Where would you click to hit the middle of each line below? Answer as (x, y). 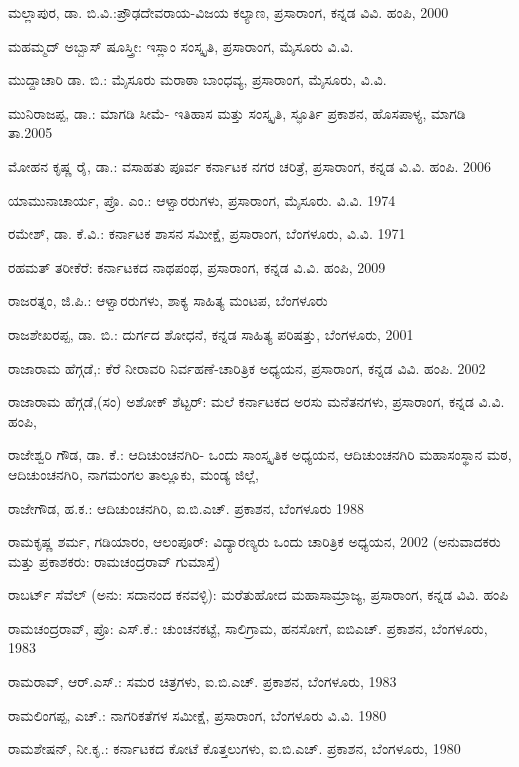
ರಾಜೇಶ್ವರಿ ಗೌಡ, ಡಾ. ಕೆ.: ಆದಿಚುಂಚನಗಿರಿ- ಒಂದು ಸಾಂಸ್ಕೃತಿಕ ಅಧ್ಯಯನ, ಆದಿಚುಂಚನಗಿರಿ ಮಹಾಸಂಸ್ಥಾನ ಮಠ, (260, 454)
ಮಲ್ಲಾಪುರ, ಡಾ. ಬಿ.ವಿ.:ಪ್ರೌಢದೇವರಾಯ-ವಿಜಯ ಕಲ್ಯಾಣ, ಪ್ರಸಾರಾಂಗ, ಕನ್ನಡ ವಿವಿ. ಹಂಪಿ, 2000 (228, 12)
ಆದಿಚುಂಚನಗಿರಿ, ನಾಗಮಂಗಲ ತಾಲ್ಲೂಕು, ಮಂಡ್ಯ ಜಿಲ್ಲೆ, (133, 473)
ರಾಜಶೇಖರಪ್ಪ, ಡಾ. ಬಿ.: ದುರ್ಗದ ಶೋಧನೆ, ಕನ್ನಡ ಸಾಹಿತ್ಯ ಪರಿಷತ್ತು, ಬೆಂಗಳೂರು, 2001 (211, 333)
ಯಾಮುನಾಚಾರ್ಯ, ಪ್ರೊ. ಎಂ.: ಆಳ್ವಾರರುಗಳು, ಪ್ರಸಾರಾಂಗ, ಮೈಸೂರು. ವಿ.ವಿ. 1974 (202, 199)
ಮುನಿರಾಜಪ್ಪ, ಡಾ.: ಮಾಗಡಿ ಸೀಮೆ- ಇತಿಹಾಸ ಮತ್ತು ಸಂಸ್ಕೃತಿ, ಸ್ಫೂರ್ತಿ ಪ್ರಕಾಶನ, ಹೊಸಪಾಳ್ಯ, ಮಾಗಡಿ (237, 112)
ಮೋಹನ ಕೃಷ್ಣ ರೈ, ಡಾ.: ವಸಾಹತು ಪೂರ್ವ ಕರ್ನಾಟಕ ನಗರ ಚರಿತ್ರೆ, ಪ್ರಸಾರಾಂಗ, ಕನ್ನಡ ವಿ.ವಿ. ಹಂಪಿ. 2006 (249, 165)
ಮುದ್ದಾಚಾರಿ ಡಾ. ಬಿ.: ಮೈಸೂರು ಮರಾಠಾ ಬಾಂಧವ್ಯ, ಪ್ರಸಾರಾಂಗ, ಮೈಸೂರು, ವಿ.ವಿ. (197, 79)
